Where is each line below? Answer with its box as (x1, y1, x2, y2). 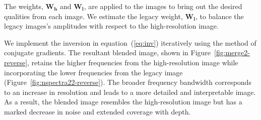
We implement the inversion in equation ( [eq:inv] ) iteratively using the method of (4, 37, 256, 48)
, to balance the (195, 11, 244, 21)
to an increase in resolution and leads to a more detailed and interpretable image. (4, 86, 256, 97)
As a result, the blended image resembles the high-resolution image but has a (4, 96, 242, 107)
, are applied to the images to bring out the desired (84, 1, 242, 11)
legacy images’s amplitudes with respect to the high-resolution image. (4, 21, 219, 31)
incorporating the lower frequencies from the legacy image (4, 67, 183, 77)
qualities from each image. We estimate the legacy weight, (4, 11, 183, 21)
